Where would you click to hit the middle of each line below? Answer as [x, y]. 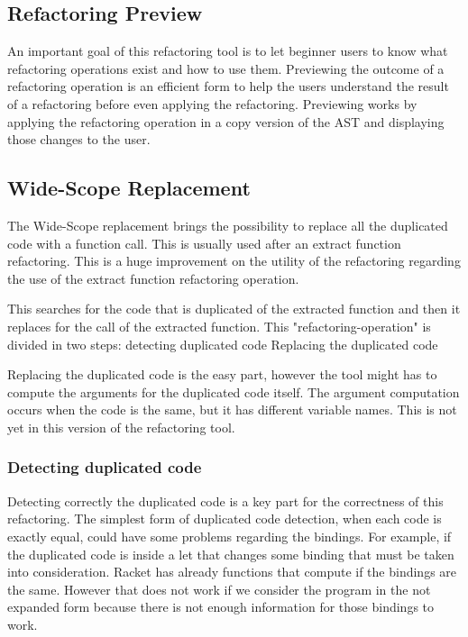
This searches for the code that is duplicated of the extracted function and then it [234, 309]
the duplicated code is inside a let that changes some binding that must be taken [231, 554]
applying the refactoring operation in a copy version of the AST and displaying [226, 121]
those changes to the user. [79, 139]
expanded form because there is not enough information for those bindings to [221, 607]
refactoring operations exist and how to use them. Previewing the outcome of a [226, 68]
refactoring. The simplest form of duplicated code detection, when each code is [225, 519]
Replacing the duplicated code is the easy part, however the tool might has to [222, 374]
